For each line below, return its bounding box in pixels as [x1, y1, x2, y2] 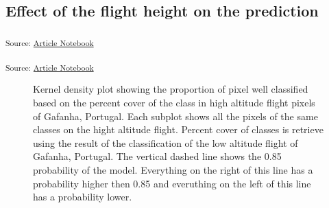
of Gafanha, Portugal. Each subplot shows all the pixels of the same [33, 108, 318, 123]
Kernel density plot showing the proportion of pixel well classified [33, 82, 308, 96]
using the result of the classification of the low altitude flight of [33, 135, 298, 150]
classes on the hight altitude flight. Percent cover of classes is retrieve [33, 122, 324, 137]
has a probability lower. [33, 189, 132, 204]
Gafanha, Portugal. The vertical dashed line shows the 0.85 [33, 149, 282, 163]
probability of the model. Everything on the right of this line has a [33, 163, 313, 177]
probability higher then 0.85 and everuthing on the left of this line [33, 176, 311, 190]
